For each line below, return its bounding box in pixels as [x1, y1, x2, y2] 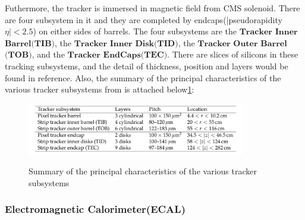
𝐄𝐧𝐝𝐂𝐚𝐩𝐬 [103, 51, 141, 60]
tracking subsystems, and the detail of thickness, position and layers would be [5, 59, 288, 72]
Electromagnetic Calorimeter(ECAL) [5, 202, 185, 216]
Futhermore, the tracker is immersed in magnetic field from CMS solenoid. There [5, 2, 300, 14]
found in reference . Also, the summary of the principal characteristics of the [5, 71, 281, 84]
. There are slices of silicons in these [167, 48, 298, 60]
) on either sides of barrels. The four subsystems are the [33, 25, 237, 37]
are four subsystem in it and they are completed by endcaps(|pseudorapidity [5, 13, 282, 25]
